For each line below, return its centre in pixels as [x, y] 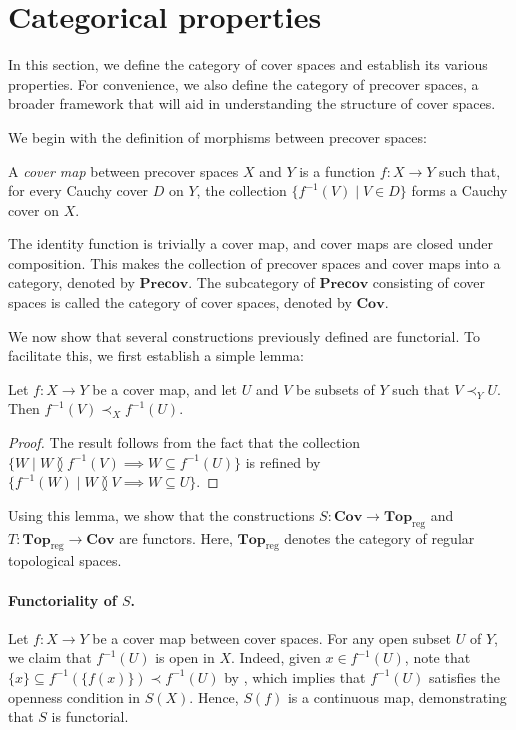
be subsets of [335, 388]
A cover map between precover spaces [123, 170]
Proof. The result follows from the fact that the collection [184, 442]
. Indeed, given [276, 657]
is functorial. [90, 716]
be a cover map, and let [165, 388]
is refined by [283, 461]
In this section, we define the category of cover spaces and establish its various [248, 64]
